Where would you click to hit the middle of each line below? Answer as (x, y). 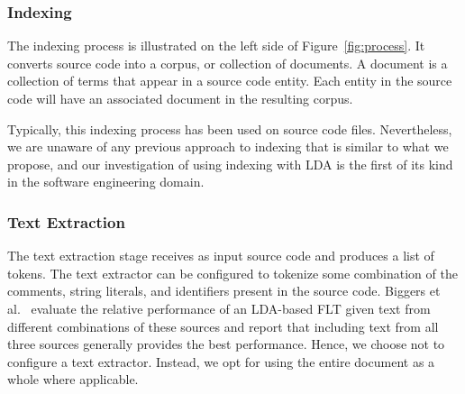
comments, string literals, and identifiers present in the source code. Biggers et (224, 291)
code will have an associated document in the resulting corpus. (180, 98)
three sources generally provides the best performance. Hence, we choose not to (226, 344)
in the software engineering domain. (106, 182)
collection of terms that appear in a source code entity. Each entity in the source (230, 81)
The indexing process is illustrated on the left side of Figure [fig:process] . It (216, 46)
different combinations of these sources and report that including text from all (223, 326)
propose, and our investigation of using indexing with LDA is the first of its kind (230, 164)
